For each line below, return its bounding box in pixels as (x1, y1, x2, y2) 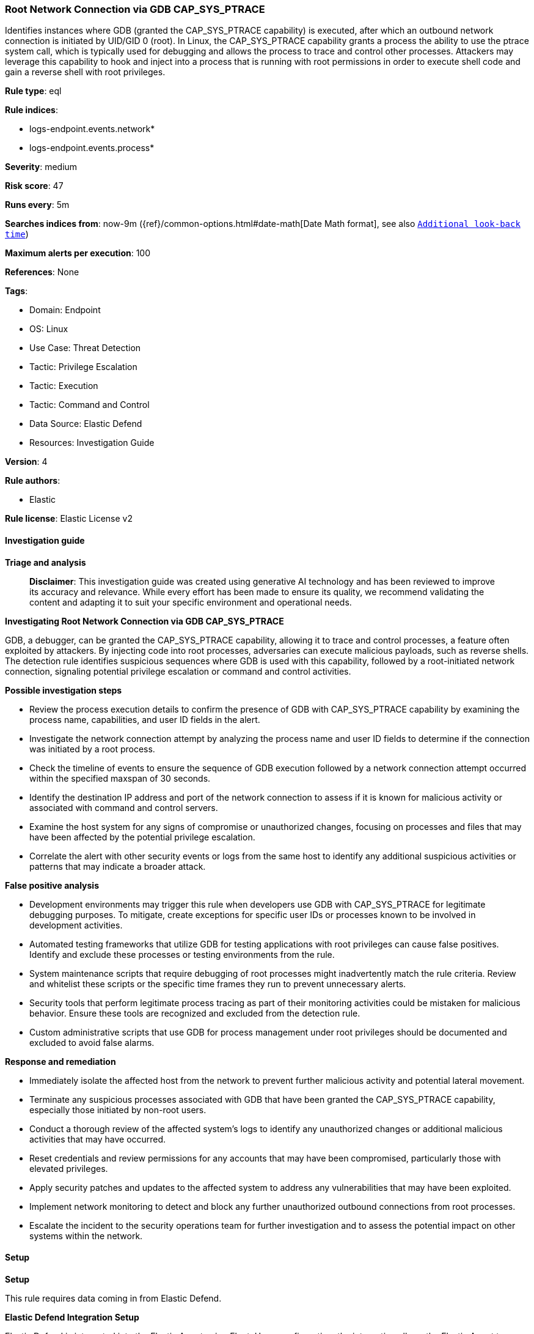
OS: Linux (29, 324, 68, 335)
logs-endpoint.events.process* (29, 143, 155, 154)
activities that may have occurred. (29, 1133, 166, 1144)
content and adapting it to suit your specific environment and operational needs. (29, 596, 352, 607)
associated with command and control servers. (29, 802, 218, 813)
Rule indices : (5, 105, 58, 116)
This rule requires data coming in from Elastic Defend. (5, 1292, 222, 1303)
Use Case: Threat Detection (29, 343, 141, 354)
